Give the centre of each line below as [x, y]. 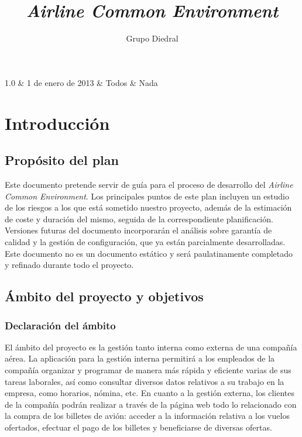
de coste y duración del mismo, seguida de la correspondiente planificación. [139, 218]
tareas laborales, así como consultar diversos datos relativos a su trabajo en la [145, 381]
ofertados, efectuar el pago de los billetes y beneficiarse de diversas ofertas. [138, 427]
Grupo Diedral [152, 38]
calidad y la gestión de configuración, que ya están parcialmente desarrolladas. [145, 242]
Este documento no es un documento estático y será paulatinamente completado [149, 253]
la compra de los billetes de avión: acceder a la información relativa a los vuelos [147, 416]
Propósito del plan [62, 160]
